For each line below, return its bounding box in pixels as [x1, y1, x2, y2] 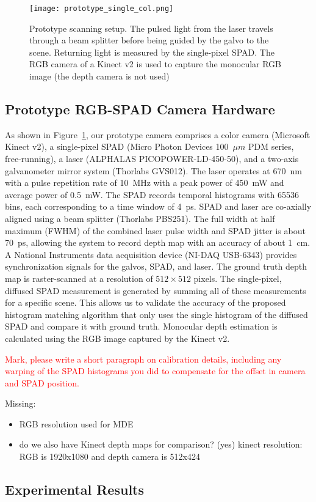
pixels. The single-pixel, [193, 271, 282, 284]
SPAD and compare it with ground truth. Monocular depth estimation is [5, 320, 278, 333]
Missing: [5, 397, 36, 410]
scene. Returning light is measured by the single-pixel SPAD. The [29, 45, 275, 58]
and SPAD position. [5, 376, 79, 389]
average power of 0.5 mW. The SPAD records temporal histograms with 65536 [5, 188, 299, 201]
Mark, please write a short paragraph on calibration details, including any [5, 352, 282, 365]
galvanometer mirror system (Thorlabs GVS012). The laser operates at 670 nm [5, 164, 302, 177]
